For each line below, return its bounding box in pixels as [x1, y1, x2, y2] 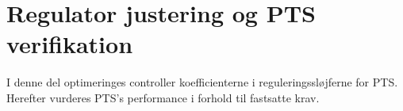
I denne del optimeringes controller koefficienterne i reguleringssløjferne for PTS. [6, 74, 398, 90]
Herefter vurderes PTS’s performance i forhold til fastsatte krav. [6, 89, 320, 105]
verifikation [6, 28, 133, 60]
